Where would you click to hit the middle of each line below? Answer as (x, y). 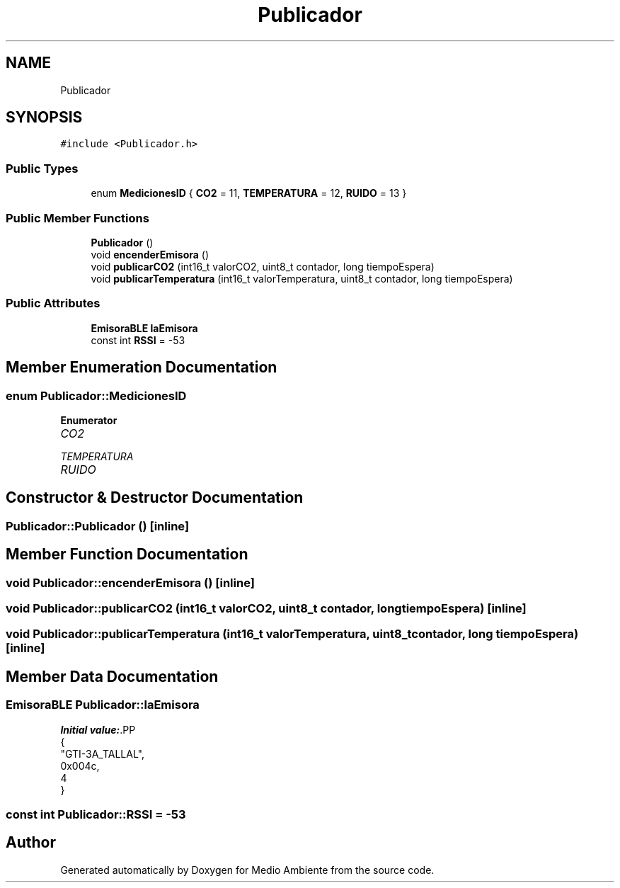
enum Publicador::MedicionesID (96, 395)
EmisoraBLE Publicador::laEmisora (103, 705)
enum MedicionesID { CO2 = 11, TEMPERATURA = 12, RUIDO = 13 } (249, 193)
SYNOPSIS (44, 118)
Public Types (42, 168)
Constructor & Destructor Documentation (155, 498)
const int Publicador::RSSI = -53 (96, 814)
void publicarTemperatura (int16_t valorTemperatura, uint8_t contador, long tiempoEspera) (302, 278)
